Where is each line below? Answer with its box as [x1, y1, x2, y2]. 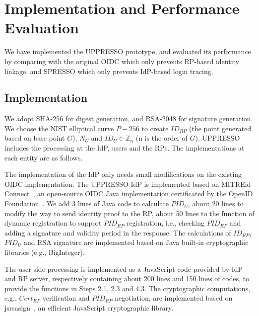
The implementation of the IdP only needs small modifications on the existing [4, 169, 242, 179]
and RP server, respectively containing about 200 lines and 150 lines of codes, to [4, 273, 250, 284]
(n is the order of [135, 133, 188, 143]
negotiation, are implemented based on [115, 293, 233, 303]
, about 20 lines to [188, 198, 244, 209]
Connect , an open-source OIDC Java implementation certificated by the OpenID [4, 188, 253, 199]
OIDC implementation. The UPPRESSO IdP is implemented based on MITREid [4, 178, 251, 189]
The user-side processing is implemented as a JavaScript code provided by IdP [4, 263, 243, 274]
